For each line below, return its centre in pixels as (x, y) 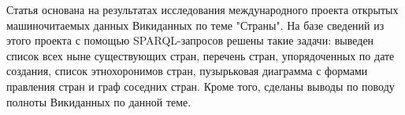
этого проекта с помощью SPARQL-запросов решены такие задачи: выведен (190, 40)
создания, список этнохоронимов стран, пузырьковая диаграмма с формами (187, 71)
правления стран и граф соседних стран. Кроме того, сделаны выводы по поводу (201, 86)
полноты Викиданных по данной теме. (99, 101)
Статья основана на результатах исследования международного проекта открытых (202, 9)
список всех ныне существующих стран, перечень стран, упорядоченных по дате (201, 55)
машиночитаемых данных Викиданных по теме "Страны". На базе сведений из (195, 25)
